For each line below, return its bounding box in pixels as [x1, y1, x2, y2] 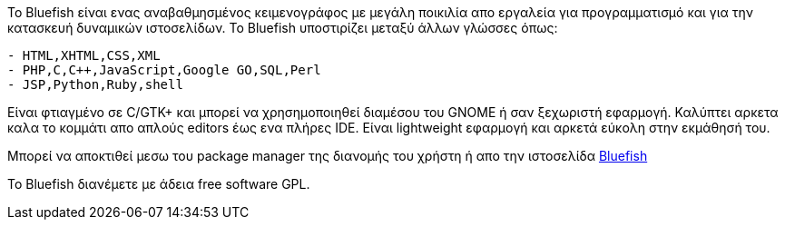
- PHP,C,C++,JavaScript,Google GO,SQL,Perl [7, 63, 321, 77]
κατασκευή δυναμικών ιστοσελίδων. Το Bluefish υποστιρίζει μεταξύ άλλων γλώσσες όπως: [7, 20, 558, 35]
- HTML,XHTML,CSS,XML [7, 48, 161, 63]
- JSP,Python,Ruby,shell [7, 77, 183, 92]
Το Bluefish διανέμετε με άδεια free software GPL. [7, 176, 310, 192]
